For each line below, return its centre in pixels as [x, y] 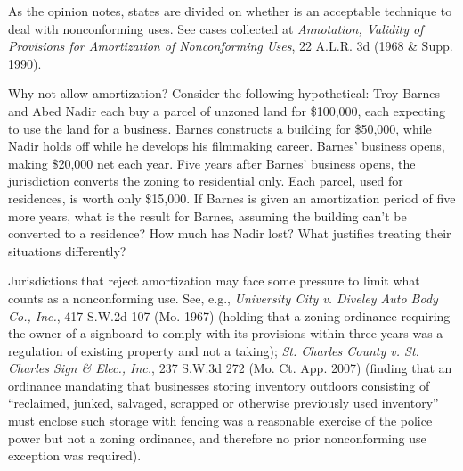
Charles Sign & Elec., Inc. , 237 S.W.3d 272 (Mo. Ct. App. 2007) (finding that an [230, 368]
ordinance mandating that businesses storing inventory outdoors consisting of [219, 385]
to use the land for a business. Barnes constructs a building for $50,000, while [220, 128]
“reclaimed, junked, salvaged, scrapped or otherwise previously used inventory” [223, 403]
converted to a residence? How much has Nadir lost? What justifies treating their [230, 233]
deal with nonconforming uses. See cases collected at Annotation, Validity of [216, 28]
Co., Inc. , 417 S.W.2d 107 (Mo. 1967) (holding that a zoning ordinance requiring [229, 315]
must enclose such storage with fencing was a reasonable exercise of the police [220, 421]
